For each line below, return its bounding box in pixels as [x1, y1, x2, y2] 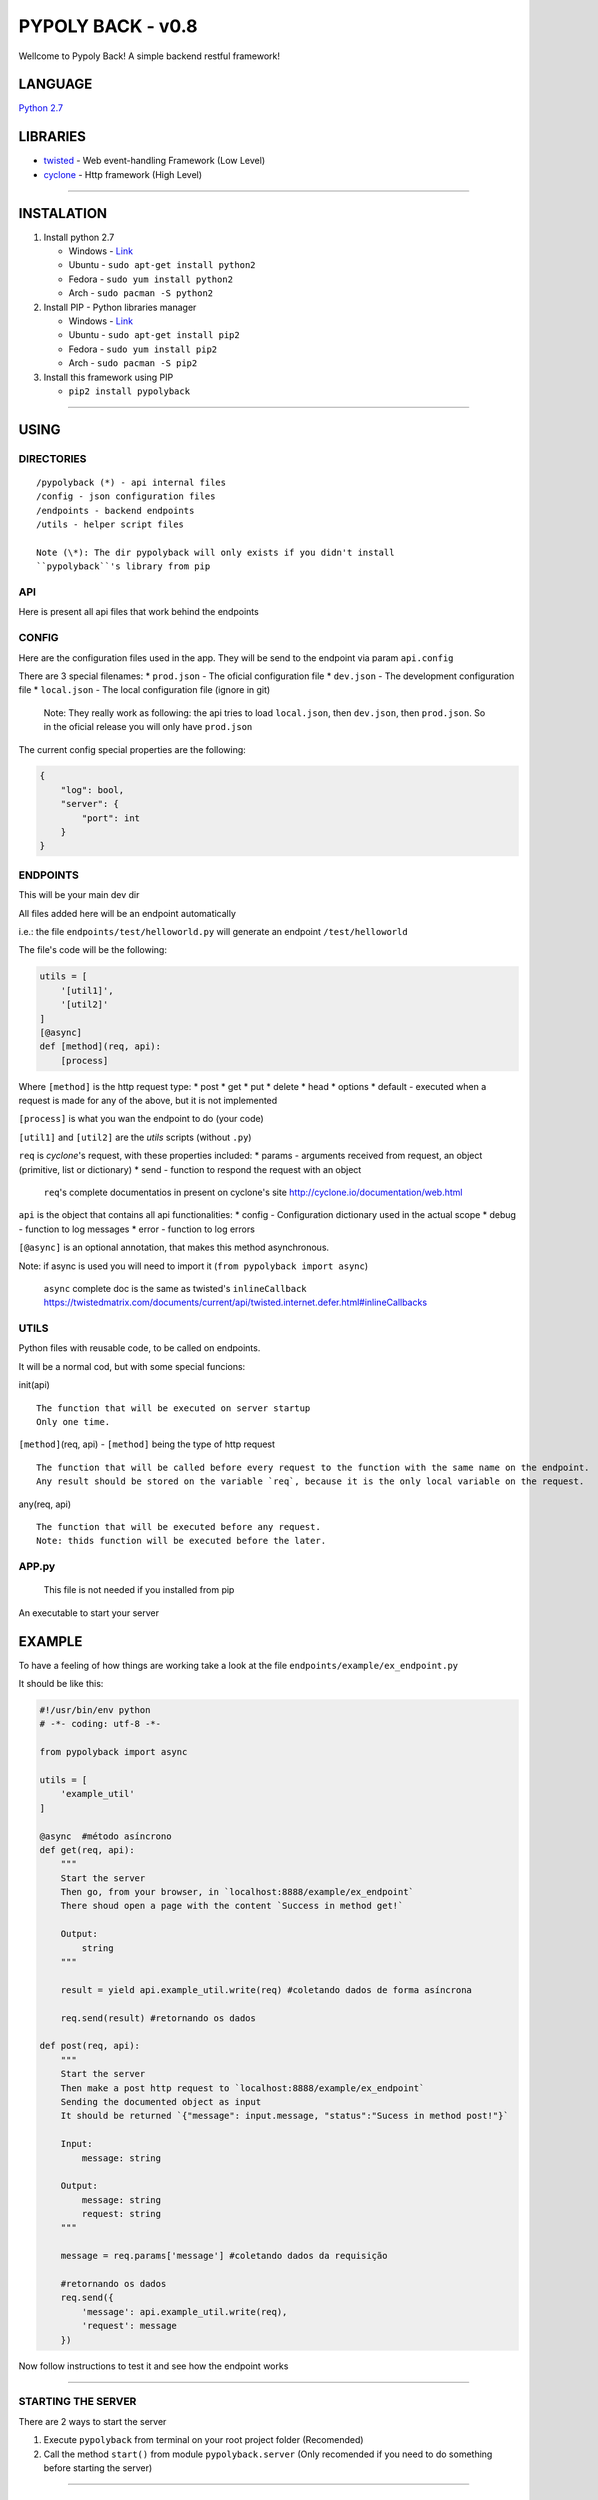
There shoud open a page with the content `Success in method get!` [60, 1900, 404, 1912]
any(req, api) [18, 1498, 72, 1510]
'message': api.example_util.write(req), [81, 2306, 288, 2317]
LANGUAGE [18, 76, 93, 93]
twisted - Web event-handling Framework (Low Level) [43, 155, 265, 167]
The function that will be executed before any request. [36, 1521, 322, 1532]
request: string [81, 2208, 162, 2220]
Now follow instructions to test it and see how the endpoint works [18, 2360, 289, 2372]
